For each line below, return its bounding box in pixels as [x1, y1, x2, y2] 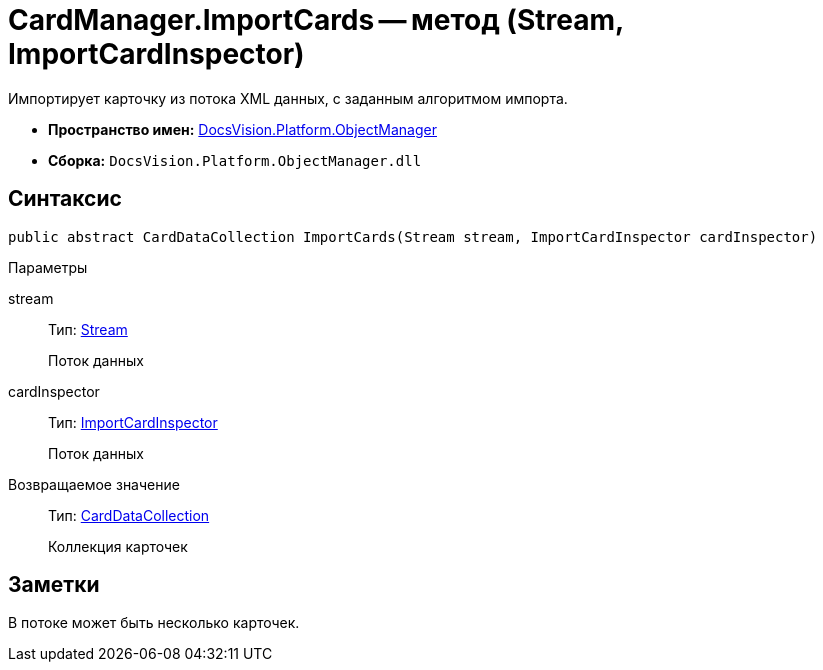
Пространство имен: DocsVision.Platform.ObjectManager [48, 120, 437, 138]
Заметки [8, 572, 100, 598]
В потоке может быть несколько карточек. [8, 614, 300, 632]
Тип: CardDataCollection [48, 506, 210, 524]
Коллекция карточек [48, 537, 188, 555]
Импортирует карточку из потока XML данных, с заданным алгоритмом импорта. [8, 89, 568, 107]
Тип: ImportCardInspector [48, 413, 218, 431]
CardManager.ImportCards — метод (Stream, [8, 3, 624, 37]
